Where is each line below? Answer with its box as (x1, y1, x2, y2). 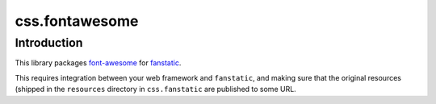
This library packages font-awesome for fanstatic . (15, 58, 182, 68)
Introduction (15, 35, 83, 50)
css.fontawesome (15, 12, 139, 30)
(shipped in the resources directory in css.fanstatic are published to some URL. (15, 85, 296, 94)
